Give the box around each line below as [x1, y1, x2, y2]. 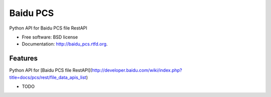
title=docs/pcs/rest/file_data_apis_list [9, 74, 86, 80]
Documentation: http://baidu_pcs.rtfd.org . [22, 41, 108, 47]
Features [9, 54, 38, 62]
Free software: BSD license [22, 34, 78, 40]
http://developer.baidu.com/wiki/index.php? [92, 67, 183, 73]
